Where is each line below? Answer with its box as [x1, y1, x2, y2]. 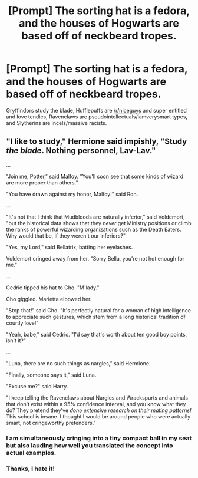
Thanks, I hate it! [6, 464, 55, 473]
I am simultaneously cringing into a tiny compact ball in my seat [6, 434, 192, 442]
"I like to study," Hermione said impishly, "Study [6, 137, 187, 147]
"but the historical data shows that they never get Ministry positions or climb [6, 219, 192, 226]
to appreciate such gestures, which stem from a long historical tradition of [6, 313, 186, 320]
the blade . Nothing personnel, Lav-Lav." [6, 146, 156, 156]
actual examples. [6, 449, 57, 457]
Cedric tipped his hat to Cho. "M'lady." [6, 284, 100, 291]
